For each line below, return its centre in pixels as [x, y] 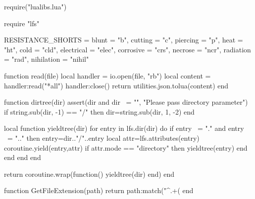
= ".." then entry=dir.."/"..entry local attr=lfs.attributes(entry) [103, 138]
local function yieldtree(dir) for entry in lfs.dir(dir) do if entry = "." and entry [124, 128]
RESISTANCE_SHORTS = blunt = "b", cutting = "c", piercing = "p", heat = [124, 40]
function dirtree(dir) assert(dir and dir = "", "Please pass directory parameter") [126, 102]
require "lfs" [22, 23]
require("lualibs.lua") [35, 6]
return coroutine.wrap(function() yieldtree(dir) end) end [89, 174]
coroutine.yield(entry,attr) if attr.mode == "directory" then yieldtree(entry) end [126, 147]
